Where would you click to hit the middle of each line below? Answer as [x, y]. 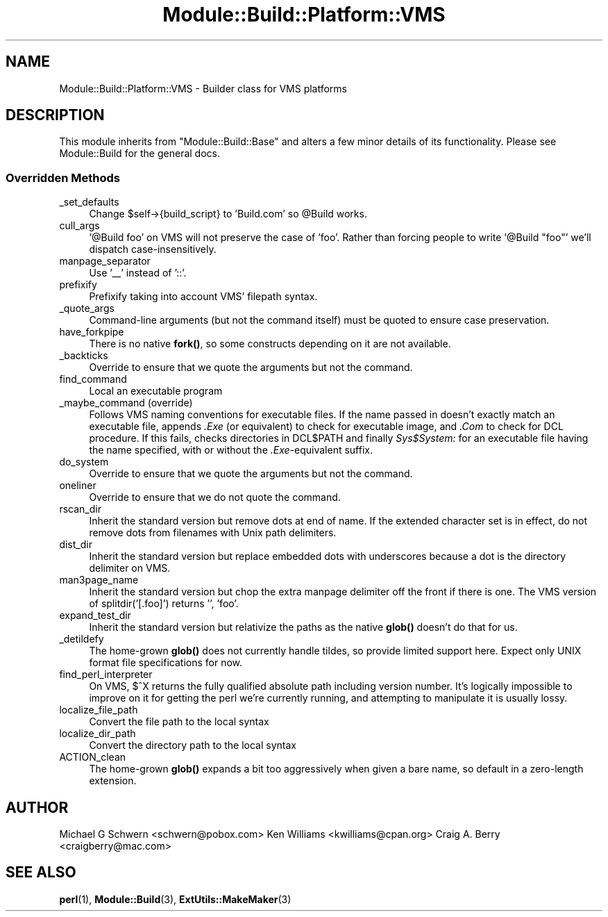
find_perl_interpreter [106, 675]
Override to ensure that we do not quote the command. [215, 497]
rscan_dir [80, 509]
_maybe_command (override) [126, 403]
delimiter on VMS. [130, 568]
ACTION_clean [93, 757]
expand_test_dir [95, 616]
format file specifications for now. [166, 663]
